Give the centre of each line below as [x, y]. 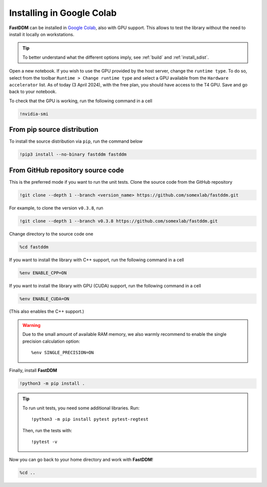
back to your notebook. [33, 92]
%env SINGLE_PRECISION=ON [63, 353]
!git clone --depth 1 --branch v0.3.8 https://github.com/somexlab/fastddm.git [119, 221]
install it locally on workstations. [42, 34]
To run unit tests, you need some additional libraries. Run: [81, 408]
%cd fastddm [34, 247]
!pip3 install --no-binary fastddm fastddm [73, 155]
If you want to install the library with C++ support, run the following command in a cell [96, 260]
